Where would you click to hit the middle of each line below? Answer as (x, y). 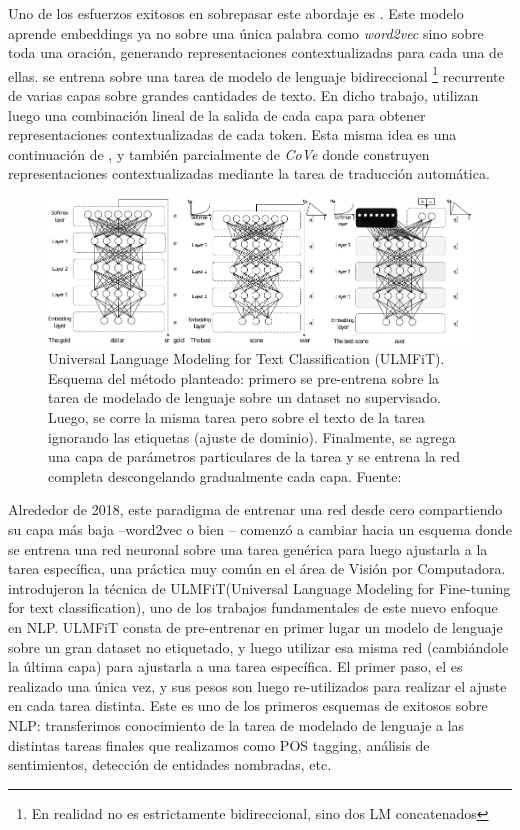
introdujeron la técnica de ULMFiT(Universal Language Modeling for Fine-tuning (259, 587)
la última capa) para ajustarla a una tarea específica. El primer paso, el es (235, 666)
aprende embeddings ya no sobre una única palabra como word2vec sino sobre (246, 32)
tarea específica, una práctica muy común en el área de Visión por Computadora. (257, 568)
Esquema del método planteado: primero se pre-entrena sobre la (244, 377)
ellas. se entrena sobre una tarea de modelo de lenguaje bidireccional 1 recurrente (256, 74)
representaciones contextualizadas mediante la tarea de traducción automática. (249, 173)
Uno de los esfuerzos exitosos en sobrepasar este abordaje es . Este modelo (236, 13)
